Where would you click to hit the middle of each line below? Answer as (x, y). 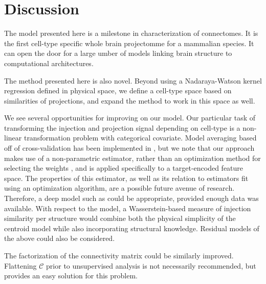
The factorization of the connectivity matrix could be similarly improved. (119, 255)
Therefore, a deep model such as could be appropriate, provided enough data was (131, 198)
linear (13, 138)
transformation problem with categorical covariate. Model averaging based (140, 138)
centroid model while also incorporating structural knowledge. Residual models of (132, 228)
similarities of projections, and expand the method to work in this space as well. (130, 100)
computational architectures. (49, 63)
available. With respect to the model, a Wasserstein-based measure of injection (128, 208)
